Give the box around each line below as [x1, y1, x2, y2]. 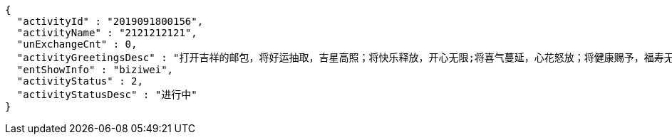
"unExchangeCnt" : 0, [16, 38, 138, 50]
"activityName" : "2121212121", [16, 27, 197, 38]
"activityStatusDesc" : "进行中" [16, 89, 197, 100]
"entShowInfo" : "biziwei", [16, 64, 174, 75]
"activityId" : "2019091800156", [16, 16, 204, 27]
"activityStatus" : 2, [16, 75, 143, 87]
